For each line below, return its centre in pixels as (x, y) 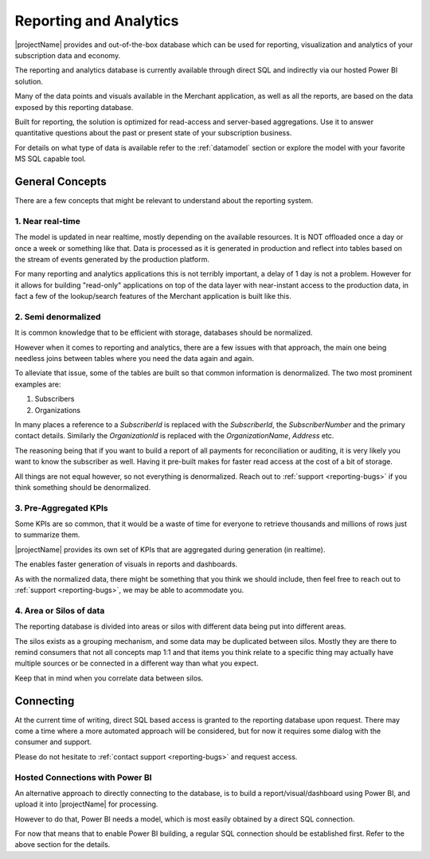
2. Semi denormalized (58, 316)
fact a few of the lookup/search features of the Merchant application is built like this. (153, 296)
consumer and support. (53, 742)
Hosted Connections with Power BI (83, 777)
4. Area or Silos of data (60, 610)
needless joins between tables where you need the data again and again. (135, 358)
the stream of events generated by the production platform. (112, 259)
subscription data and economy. (68, 55)
